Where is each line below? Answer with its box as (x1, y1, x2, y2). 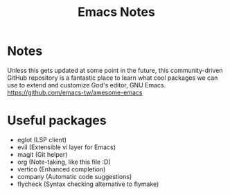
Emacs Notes (77, 4, 156, 20)
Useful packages (7, 112, 107, 128)
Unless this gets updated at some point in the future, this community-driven (7, 66, 223, 74)
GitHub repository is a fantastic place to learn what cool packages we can (7, 74, 218, 82)
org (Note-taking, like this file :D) (17, 158, 111, 166)
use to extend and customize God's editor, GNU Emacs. (7, 80, 166, 89)
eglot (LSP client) (17, 135, 67, 144)
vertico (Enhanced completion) (17, 164, 106, 173)
